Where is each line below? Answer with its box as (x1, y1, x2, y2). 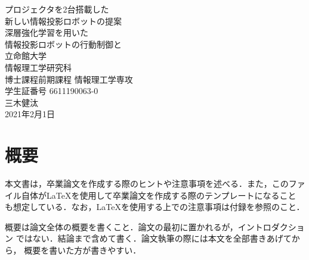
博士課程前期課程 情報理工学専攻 (5, 73, 133, 85)
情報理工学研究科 (5, 61, 72, 73)
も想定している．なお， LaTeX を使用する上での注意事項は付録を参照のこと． (5, 201, 305, 213)
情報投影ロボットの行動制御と (5, 37, 122, 50)
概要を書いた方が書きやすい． (24, 244, 141, 256)
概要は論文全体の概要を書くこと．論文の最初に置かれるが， (5, 220, 238, 233)
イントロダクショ (237, 220, 305, 233)
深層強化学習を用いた (5, 26, 88, 39)
